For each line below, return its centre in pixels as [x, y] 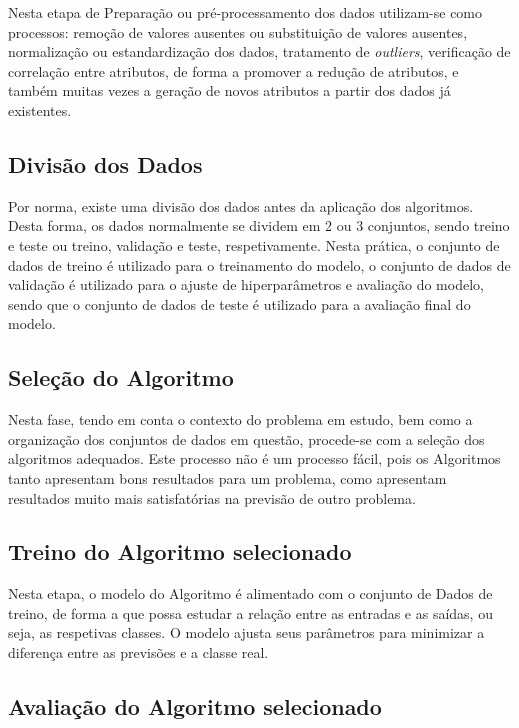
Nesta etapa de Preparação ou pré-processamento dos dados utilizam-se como [245, 12]
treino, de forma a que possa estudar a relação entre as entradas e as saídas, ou [250, 612]
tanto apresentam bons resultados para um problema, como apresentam [227, 477]
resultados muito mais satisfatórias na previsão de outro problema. [212, 497]
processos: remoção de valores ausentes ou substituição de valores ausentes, [238, 31]
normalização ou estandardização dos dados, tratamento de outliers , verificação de [259, 51]
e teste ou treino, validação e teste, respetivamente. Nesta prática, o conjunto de [254, 244]
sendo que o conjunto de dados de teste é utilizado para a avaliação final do [239, 303]
